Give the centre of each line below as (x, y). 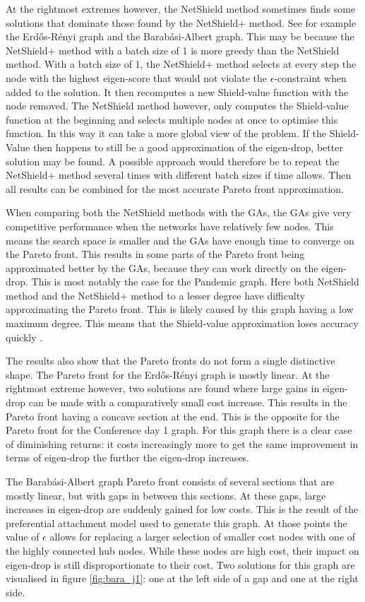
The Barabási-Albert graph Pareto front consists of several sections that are (170, 481)
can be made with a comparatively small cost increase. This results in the (188, 402)
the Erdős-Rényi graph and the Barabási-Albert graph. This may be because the (180, 36)
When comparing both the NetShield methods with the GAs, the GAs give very (179, 212)
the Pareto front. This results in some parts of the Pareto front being (155, 254)
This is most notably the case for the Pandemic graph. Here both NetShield (195, 282)
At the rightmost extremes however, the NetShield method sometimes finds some (181, 8)
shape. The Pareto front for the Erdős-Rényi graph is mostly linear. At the (168, 374)
